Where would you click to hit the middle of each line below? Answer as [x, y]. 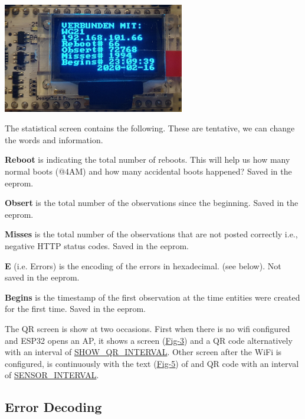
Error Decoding [53, 407]
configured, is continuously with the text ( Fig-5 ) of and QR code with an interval [152, 363]
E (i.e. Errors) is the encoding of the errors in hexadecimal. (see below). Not [143, 265]
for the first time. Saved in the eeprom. [75, 309]
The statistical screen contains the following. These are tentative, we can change [150, 128]
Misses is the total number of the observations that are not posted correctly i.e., [151, 234]
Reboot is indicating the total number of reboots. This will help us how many [147, 159]
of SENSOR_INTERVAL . [52, 375]
